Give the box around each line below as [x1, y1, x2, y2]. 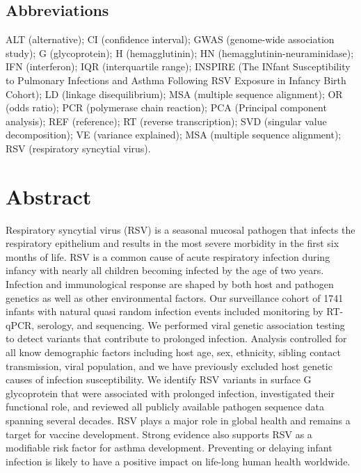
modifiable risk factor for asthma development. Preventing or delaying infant [6, 440, 332, 455]
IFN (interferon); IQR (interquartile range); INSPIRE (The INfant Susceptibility [6, 59, 351, 74]
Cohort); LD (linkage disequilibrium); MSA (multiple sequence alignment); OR [6, 86, 343, 101]
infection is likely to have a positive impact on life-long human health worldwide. [6, 454, 351, 468]
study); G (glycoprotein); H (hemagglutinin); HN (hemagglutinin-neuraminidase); [6, 45, 354, 60]
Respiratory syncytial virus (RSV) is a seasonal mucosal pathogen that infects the [6, 222, 355, 236]
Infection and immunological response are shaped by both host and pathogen [6, 277, 334, 291]
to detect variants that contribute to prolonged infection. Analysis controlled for [6, 331, 347, 346]
